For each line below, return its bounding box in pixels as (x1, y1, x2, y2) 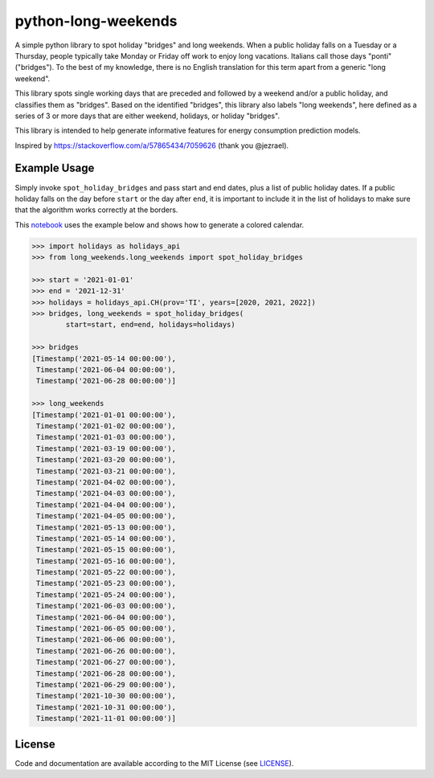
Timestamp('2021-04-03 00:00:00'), (36, 489, 177, 498)
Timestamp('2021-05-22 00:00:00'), (36, 567, 177, 577)
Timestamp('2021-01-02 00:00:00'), (36, 421, 177, 430)
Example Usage (14, 162, 95, 175)
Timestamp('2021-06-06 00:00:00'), (36, 635, 177, 645)
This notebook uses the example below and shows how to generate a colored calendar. (14, 219, 305, 229)
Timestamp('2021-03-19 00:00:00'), (36, 444, 177, 453)
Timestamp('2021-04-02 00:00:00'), (36, 477, 177, 486)
